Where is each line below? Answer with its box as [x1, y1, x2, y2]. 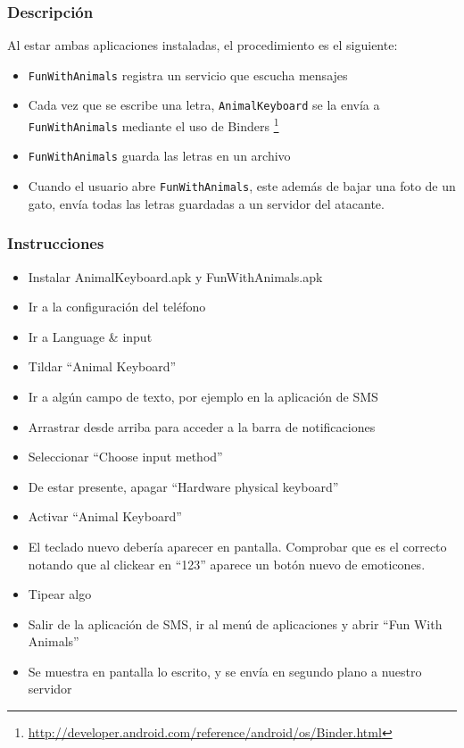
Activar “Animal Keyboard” [28, 507, 182, 526]
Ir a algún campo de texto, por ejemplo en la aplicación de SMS [28, 386, 378, 405]
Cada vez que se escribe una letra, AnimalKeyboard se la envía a [28, 96, 380, 114]
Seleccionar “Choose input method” [28, 447, 223, 466]
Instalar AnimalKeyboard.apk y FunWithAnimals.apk [28, 267, 323, 286]
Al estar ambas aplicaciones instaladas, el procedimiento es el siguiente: [7, 36, 398, 54]
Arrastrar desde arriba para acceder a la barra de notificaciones [28, 417, 376, 436]
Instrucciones [7, 232, 104, 254]
